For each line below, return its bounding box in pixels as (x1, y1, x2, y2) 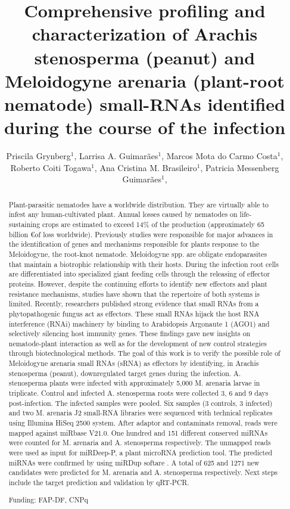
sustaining (8, 219, 40, 229)
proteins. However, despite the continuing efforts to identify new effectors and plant (8, 278, 267, 288)
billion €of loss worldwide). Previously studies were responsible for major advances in (8, 229, 273, 239)
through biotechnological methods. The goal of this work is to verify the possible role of (8, 348, 280, 358)
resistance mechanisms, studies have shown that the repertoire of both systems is (8, 288, 260, 299)
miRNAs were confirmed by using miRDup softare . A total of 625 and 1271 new (8, 457, 260, 467)
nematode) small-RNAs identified (4, 91, 285, 116)
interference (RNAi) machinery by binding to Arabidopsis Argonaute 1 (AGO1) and (8, 318, 270, 328)
